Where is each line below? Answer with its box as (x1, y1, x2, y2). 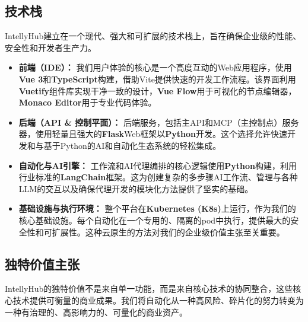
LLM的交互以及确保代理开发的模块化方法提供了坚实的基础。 (18, 182, 253, 195)
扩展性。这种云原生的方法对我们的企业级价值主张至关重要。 (52, 225, 285, 238)
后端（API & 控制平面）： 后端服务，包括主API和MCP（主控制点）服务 (18, 116, 299, 128)
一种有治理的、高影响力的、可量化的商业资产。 (5, 305, 188, 318)
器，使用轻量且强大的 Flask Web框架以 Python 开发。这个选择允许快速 (18, 127, 288, 140)
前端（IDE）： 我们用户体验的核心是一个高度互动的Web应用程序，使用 (18, 61, 292, 74)
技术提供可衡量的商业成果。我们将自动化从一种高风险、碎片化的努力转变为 (12, 294, 304, 306)
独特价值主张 (5, 254, 80, 273)
